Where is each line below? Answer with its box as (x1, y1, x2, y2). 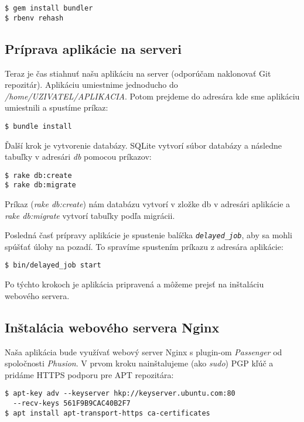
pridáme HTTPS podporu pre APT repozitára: (5, 368, 174, 380)
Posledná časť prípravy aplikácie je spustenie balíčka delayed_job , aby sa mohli (5, 229, 292, 241)
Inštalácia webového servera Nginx (5, 318, 220, 336)
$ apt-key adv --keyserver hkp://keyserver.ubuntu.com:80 (5, 389, 235, 398)
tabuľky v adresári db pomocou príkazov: (5, 150, 152, 163)
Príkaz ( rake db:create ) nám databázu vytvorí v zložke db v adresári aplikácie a (5, 198, 291, 210)
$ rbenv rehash (5, 13, 64, 22)
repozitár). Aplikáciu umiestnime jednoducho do (5, 78, 178, 91)
